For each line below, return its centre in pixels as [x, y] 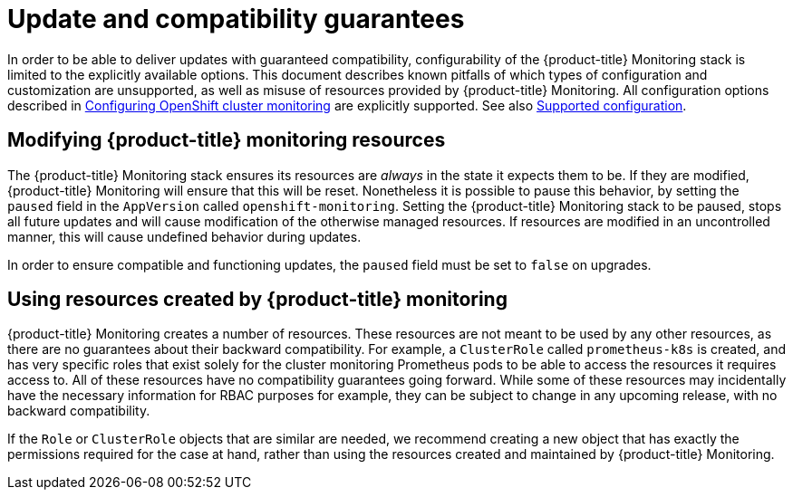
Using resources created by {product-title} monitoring [257, 300]
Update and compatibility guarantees [236, 19]
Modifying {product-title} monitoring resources [227, 140]
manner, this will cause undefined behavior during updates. [184, 236]
